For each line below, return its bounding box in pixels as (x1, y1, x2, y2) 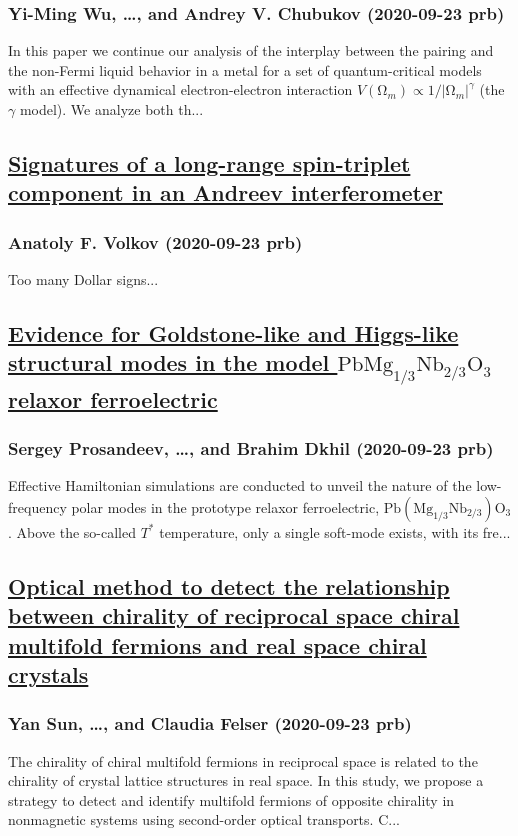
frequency (8, 496, 67, 517)
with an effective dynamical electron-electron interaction (8, 79, 353, 100)
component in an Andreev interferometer (8, 177, 443, 208)
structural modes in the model (8, 347, 330, 378)
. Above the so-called (8, 521, 137, 542)
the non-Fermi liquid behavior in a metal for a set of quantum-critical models (8, 59, 482, 80)
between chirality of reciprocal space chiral (8, 600, 460, 631)
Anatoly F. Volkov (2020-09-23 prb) (8, 229, 303, 254)
